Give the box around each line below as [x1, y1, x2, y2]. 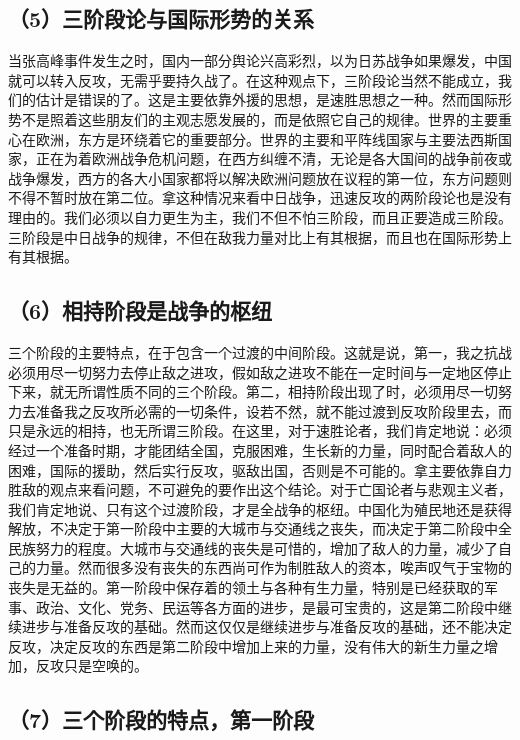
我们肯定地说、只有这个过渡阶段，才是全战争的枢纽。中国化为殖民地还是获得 [8, 498, 512, 519]
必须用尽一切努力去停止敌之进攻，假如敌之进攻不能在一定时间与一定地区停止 [8, 361, 512, 382]
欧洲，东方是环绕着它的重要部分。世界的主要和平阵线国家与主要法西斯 [35, 128, 498, 149]
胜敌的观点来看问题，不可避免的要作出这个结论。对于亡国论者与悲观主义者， [8, 479, 512, 500]
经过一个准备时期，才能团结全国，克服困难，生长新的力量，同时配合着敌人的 [8, 439, 512, 460]
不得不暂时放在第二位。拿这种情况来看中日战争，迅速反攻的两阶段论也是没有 [8, 187, 512, 208]
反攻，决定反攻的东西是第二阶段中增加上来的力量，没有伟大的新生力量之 [8, 635, 484, 656]
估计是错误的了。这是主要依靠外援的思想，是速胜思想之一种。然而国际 [35, 89, 498, 110]
